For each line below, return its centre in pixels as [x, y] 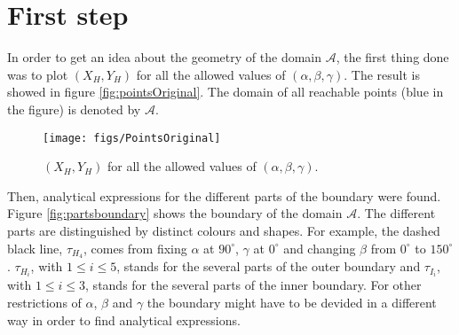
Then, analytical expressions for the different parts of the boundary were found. [224, 195]
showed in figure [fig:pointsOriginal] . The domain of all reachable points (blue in [226, 92]
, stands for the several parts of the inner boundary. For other [253, 285]
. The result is [382, 74]
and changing [320, 248]
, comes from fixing [135, 248]
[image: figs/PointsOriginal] [132, 138]
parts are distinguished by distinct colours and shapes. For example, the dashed [224, 230]
